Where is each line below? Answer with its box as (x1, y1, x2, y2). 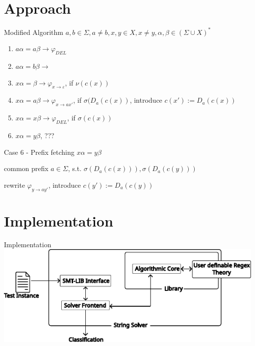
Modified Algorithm (4, 27, 64, 37)
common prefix (4, 163, 49, 173)
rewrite (4, 179, 25, 190)
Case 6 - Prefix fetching (4, 146, 75, 157)
